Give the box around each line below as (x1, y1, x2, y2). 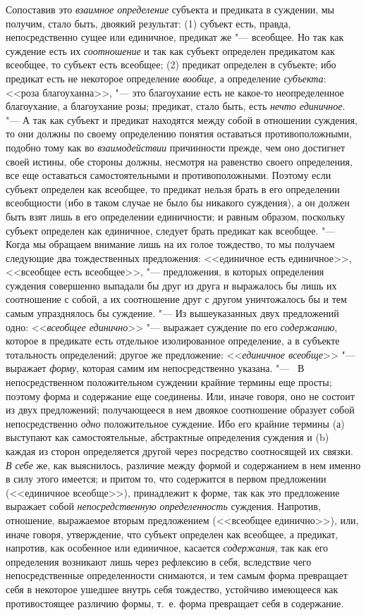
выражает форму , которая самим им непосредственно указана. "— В (6, 361, 305, 375)
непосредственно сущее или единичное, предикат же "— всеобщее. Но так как (6, 30, 344, 44)
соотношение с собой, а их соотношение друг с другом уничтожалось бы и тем (6, 292, 347, 306)
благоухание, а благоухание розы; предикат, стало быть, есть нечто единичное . (6, 99, 346, 113)
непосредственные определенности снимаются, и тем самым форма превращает (6, 568, 348, 583)
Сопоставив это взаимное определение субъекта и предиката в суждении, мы (6, 2, 334, 16)
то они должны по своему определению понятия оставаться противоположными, (6, 126, 352, 141)
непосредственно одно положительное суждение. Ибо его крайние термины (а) (6, 416, 345, 430)
